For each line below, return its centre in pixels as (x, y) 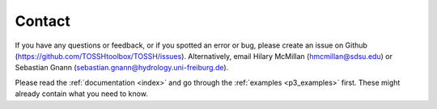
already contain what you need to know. (82, 94)
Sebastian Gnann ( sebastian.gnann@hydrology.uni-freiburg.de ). (122, 68)
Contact (42, 21)
